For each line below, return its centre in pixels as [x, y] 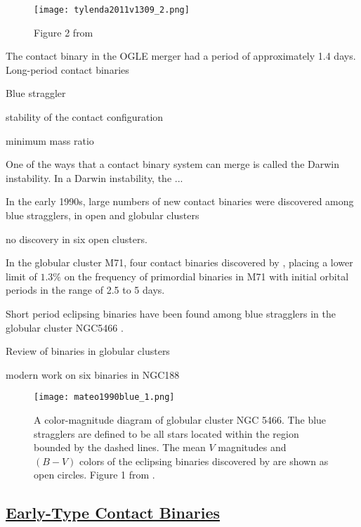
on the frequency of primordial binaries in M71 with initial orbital [206, 276]
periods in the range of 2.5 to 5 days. [85, 290]
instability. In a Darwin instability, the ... [94, 177]
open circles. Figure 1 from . [94, 475]
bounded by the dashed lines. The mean [120, 447]
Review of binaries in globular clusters [88, 351]
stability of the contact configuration [85, 117]
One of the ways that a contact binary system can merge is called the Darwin [173, 164]
